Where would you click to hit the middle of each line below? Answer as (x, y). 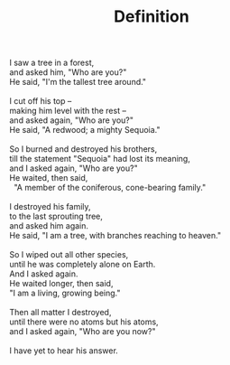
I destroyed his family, (51, 207)
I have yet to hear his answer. (64, 351)
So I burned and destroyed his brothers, (83, 149)
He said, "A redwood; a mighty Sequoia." (85, 130)
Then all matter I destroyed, (60, 313)
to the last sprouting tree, (56, 216)
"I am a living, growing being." (65, 293)
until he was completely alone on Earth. (83, 265)
